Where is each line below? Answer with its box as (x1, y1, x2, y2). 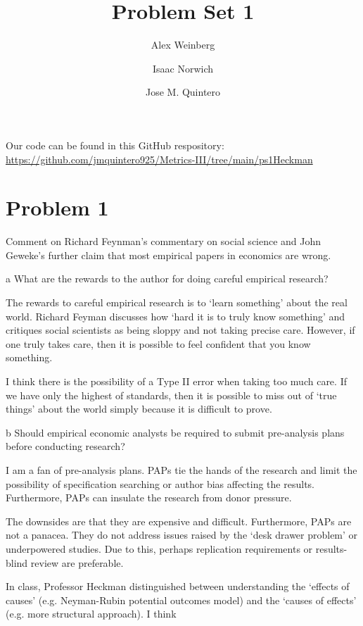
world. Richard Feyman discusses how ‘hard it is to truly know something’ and (6, 308, 345, 323)
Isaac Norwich (152, 61, 214, 75)
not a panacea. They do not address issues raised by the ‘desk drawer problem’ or (6, 527, 358, 542)
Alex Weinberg (151, 37, 215, 52)
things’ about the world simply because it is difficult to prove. (6, 401, 272, 416)
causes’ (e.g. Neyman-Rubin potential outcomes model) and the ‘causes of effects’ (6, 592, 357, 607)
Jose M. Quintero (145, 84, 221, 99)
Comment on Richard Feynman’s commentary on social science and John (6, 234, 321, 249)
